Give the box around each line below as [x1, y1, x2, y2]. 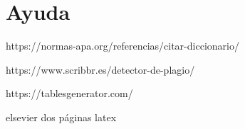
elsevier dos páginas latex [6, 109, 117, 124]
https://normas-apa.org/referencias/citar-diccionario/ [6, 38, 239, 53]
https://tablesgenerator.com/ [6, 86, 133, 101]
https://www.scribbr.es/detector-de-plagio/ [6, 62, 195, 77]
